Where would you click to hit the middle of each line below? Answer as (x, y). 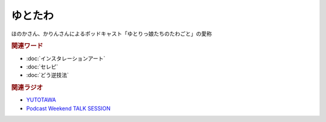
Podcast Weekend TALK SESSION (69, 108)
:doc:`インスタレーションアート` (66, 58)
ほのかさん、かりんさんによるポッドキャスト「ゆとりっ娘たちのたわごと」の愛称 (112, 34)
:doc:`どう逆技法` (48, 75)
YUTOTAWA (41, 100)
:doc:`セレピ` (42, 67)
